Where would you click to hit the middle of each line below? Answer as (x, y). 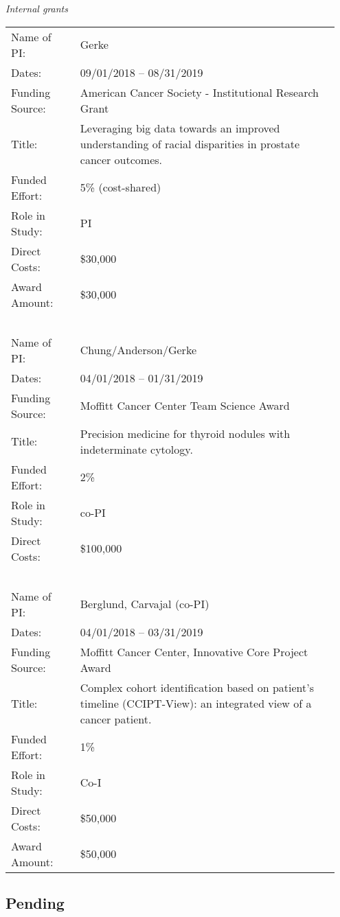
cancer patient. (116, 719)
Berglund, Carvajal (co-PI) (145, 604)
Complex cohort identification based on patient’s (197, 687)
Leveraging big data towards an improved (180, 128)
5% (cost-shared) (121, 187)
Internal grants (37, 8)
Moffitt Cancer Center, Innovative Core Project (194, 651)
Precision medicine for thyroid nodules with (185, 433)
